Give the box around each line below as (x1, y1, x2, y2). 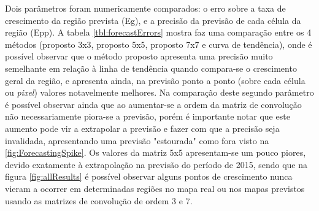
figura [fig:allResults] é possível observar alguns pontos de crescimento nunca (5, 170, 293, 183)
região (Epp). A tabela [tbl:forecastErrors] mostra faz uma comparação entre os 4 (5, 26, 312, 39)
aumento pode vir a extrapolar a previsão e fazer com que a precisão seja (5, 121, 280, 134)
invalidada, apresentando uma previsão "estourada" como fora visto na (5, 134, 269, 147)
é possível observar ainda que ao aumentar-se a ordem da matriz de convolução (5, 98, 302, 110)
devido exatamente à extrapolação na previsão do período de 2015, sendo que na (5, 158, 307, 171)
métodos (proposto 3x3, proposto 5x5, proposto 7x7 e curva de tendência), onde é (5, 37, 312, 50)
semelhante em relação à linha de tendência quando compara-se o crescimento (5, 61, 297, 74)
